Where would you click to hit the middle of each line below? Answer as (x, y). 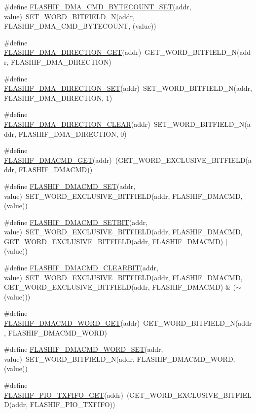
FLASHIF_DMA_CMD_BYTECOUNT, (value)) (80, 26)
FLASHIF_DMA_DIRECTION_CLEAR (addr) (77, 124)
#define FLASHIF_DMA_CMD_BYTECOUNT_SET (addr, (98, 6)
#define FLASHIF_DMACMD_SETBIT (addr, (76, 222)
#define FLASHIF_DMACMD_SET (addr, (70, 186)
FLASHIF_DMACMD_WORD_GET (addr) (72, 323)
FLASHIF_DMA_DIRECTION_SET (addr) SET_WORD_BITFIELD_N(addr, (128, 88)
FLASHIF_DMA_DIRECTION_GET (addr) (73, 52)
